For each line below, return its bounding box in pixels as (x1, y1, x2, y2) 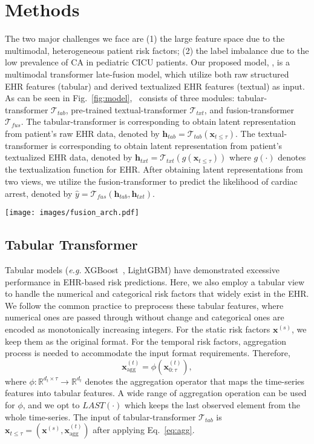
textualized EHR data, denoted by (5, 151, 132, 164)
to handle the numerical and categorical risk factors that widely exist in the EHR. (5, 287, 309, 300)
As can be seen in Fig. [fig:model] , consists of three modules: (5, 91, 235, 104)
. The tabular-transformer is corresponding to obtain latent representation (21, 115, 296, 128)
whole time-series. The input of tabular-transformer (5, 410, 196, 423)
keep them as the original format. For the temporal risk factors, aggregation (5, 334, 287, 347)
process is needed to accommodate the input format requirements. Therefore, (5, 346, 290, 359)
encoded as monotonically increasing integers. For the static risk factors (5, 323, 270, 336)
